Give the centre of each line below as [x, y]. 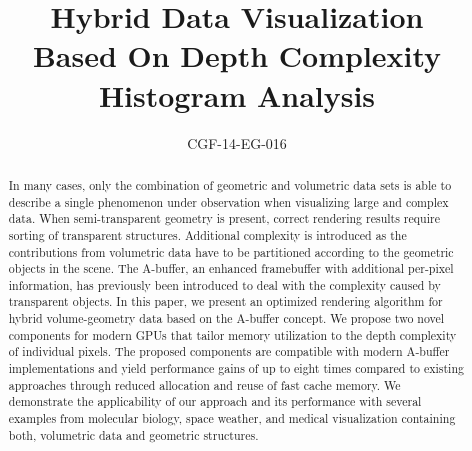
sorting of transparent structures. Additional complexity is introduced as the [207, 234]
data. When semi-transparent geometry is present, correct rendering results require [224, 218]
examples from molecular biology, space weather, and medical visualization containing [232, 418]
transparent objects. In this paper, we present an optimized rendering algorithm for [225, 301]
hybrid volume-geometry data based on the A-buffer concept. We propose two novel [226, 318]
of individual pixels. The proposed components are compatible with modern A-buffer [229, 351]
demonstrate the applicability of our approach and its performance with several [215, 401]
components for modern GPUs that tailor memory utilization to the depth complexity [232, 334]
